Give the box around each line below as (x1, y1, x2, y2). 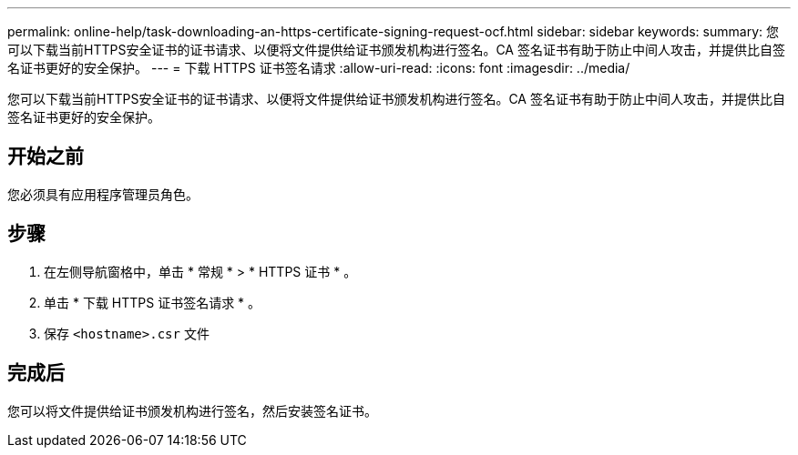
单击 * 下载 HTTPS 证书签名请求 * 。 (44, 294, 261, 310)
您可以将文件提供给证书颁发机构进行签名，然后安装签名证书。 (7, 402, 377, 419)
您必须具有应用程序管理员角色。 (7, 186, 199, 202)
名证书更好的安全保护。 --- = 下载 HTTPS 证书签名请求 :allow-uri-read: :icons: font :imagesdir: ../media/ (7, 60, 630, 76)
